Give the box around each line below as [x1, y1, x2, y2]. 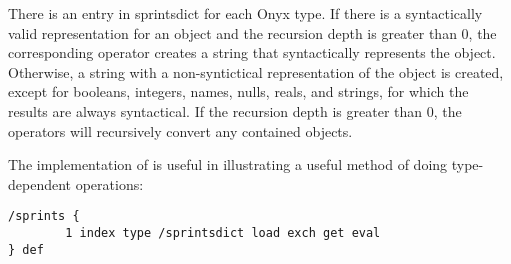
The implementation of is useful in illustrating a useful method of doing [8, 154, 448, 175]
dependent [8, 173, 72, 194]
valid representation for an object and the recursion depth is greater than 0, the [8, 22, 497, 43]
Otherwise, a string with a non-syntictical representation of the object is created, [8, 61, 504, 82]
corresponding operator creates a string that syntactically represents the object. [8, 42, 496, 63]
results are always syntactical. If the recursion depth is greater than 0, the [8, 100, 462, 121]
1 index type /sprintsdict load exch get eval [65, 226, 381, 240]
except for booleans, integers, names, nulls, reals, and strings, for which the [8, 81, 469, 102]
